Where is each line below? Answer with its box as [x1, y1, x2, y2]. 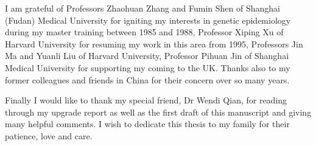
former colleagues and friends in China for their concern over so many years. [5, 73, 290, 86]
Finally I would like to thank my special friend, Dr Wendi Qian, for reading [5, 94, 287, 106]
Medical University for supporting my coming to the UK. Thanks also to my [5, 61, 290, 74]
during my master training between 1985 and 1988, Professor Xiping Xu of [5, 26, 284, 38]
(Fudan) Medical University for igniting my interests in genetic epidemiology [5, 13, 291, 26]
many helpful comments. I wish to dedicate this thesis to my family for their [5, 117, 290, 130]
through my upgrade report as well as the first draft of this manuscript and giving [5, 105, 312, 118]
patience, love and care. [5, 129, 93, 142]
